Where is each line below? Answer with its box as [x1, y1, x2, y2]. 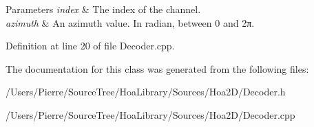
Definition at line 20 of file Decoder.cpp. [6, 38, 175, 53]
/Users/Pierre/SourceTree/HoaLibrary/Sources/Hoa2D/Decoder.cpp [6, 107, 295, 122]
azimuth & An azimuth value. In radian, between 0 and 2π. [6, 15, 255, 30]
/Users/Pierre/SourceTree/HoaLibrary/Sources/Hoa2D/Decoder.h [6, 84, 286, 99]
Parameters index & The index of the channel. [6, 2, 201, 16]
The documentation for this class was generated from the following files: [6, 61, 309, 76]
